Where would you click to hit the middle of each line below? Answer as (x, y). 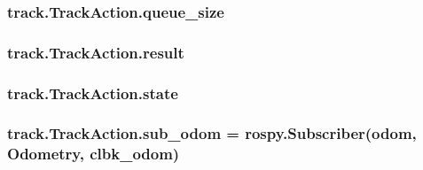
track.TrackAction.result (96, 52)
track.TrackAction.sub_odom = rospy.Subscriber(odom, (212, 133)
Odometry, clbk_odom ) (94, 154)
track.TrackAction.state (93, 93)
